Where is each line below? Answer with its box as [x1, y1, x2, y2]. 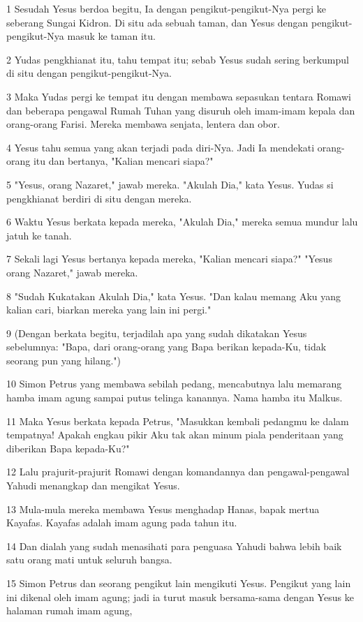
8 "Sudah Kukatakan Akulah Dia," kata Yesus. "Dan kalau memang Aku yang [6, 288, 341, 303]
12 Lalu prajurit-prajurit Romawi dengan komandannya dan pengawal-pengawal [6, 464, 350, 479]
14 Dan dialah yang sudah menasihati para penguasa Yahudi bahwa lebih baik [6, 538, 342, 553]
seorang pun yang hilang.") [6, 353, 121, 367]
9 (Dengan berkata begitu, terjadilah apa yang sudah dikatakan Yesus [6, 325, 307, 340]
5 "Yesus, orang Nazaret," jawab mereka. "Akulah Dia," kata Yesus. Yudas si [6, 177, 334, 191]
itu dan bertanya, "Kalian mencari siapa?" [33, 154, 214, 168]
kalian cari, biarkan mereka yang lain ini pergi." [6, 302, 212, 317]
